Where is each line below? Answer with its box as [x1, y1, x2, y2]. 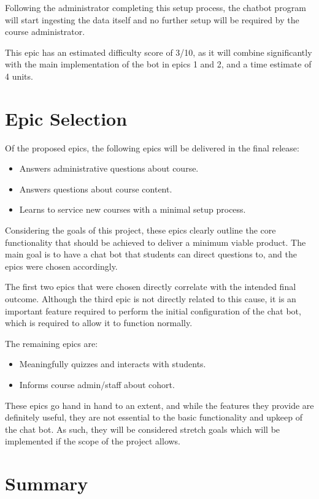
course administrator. [5, 25, 85, 38]
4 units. [5, 69, 33, 82]
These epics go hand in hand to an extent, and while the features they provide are [5, 398, 314, 411]
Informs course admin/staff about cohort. [19, 378, 175, 390]
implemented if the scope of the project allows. [5, 435, 181, 448]
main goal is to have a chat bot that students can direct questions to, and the [5, 248, 298, 261]
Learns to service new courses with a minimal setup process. [19, 203, 246, 216]
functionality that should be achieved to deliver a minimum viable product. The [5, 235, 306, 248]
